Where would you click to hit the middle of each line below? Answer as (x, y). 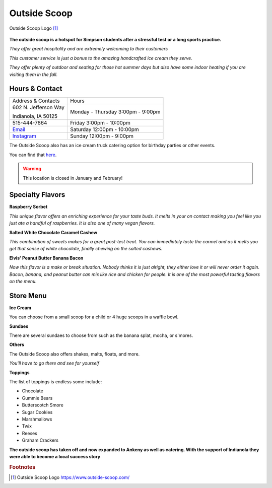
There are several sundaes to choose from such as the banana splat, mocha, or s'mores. (101, 335)
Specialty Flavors (37, 195)
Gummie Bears (37, 398)
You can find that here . (33, 155)
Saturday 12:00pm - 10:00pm (105, 129)
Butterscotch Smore (43, 405)
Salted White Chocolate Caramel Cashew (53, 232)
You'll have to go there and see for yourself (54, 363)
